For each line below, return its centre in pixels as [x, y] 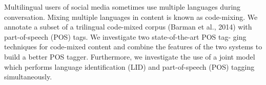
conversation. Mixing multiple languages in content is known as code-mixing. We [131, 17]
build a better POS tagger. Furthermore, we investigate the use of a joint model [130, 56]
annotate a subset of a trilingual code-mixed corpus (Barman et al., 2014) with [128, 27]
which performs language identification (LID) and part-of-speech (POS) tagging [129, 66]
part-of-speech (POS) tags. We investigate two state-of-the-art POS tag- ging [125, 36]
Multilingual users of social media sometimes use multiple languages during [122, 7]
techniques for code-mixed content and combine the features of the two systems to [133, 47]
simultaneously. [28, 77]
